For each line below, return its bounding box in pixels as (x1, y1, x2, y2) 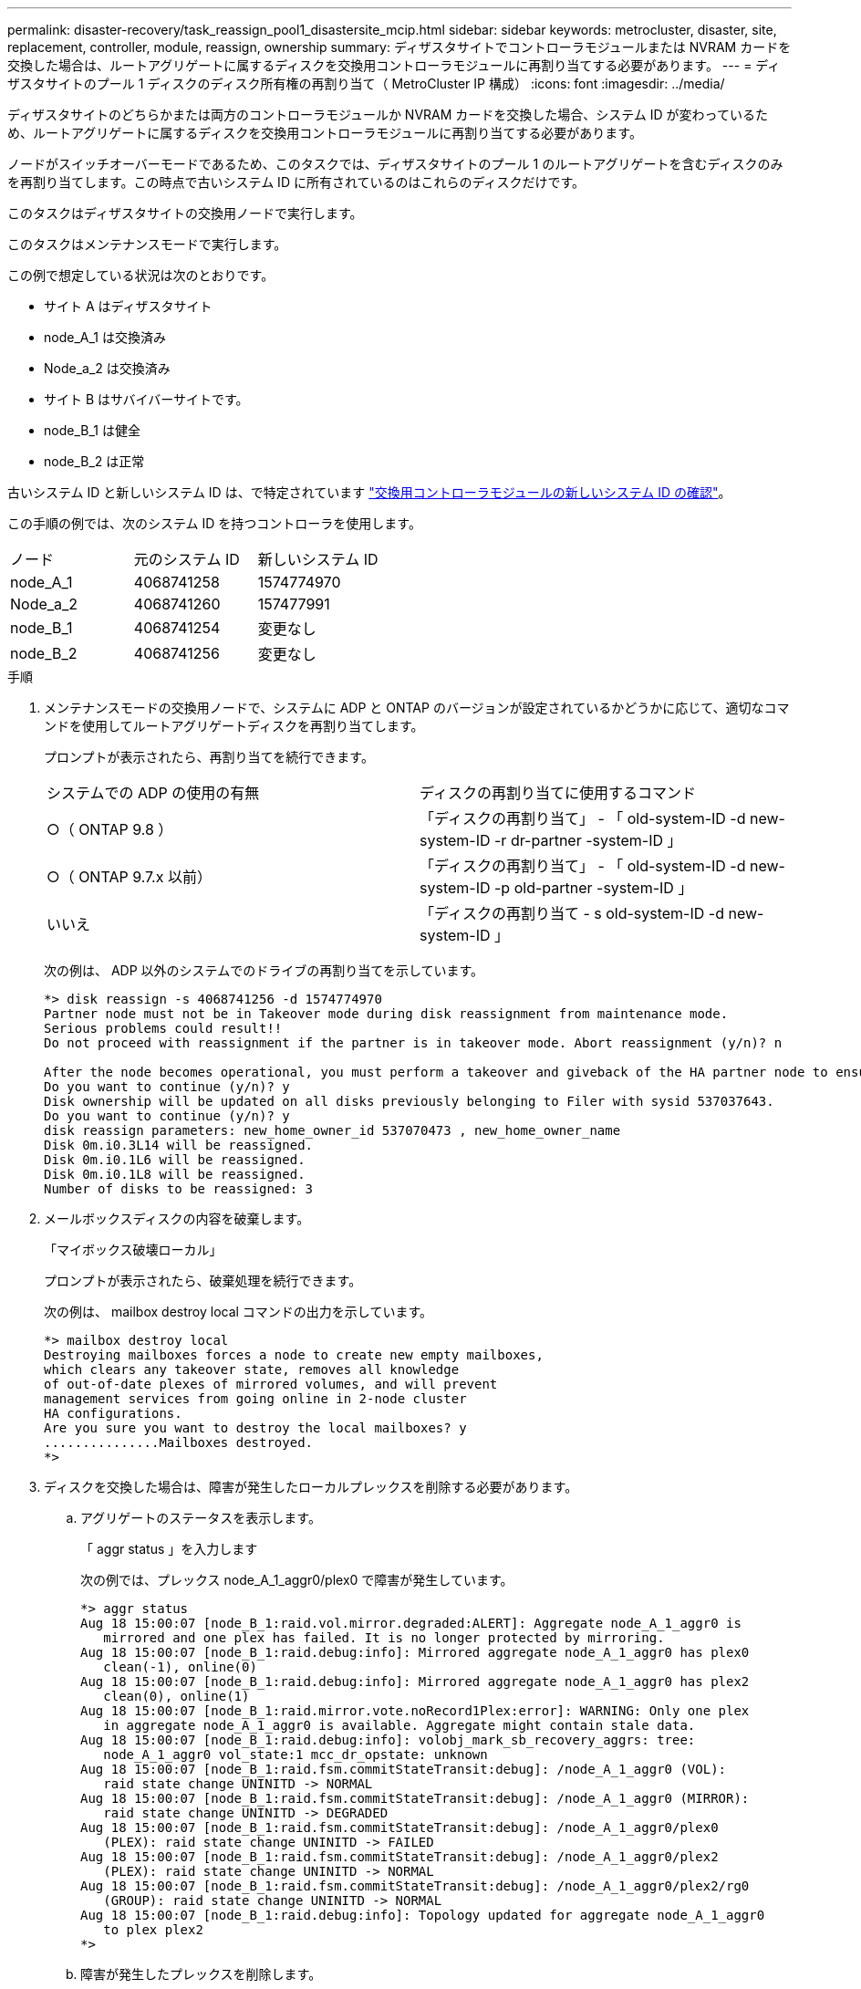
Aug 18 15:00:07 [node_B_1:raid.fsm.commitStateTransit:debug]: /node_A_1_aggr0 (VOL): (80, 1762, 727, 1776)
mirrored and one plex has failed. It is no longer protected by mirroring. (103, 1630, 665, 1645)
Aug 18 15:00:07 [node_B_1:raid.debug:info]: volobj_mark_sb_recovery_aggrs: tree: (80, 1733, 696, 1747)
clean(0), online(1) (103, 1689, 250, 1703)
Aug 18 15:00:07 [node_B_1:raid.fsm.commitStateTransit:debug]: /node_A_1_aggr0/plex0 (80, 1820, 719, 1835)
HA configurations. (44, 1406, 182, 1421)
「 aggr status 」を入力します (80, 1541, 258, 1557)
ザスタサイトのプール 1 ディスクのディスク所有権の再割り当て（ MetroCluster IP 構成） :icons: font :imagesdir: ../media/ (7, 76, 725, 91)
